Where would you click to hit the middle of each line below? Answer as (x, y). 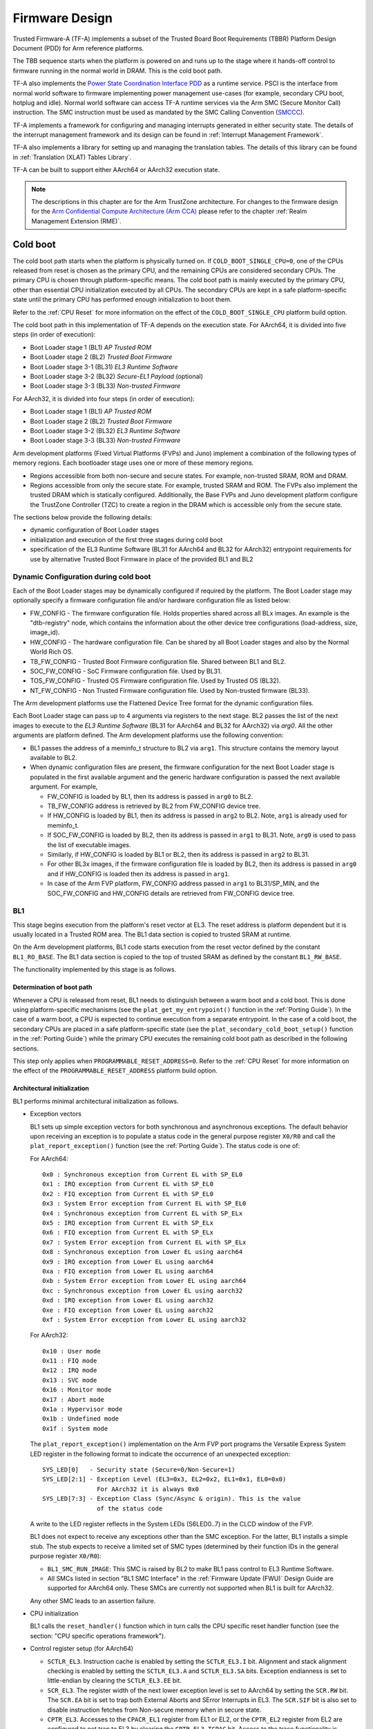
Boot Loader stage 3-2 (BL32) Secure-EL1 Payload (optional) (117, 376)
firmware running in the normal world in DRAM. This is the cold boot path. (117, 71)
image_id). (45, 632)
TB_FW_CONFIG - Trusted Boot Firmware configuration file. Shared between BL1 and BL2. (158, 661)
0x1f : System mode (75, 1428)
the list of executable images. (89, 844)
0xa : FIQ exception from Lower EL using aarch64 (128, 1271)
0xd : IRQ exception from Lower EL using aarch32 (128, 1301)
